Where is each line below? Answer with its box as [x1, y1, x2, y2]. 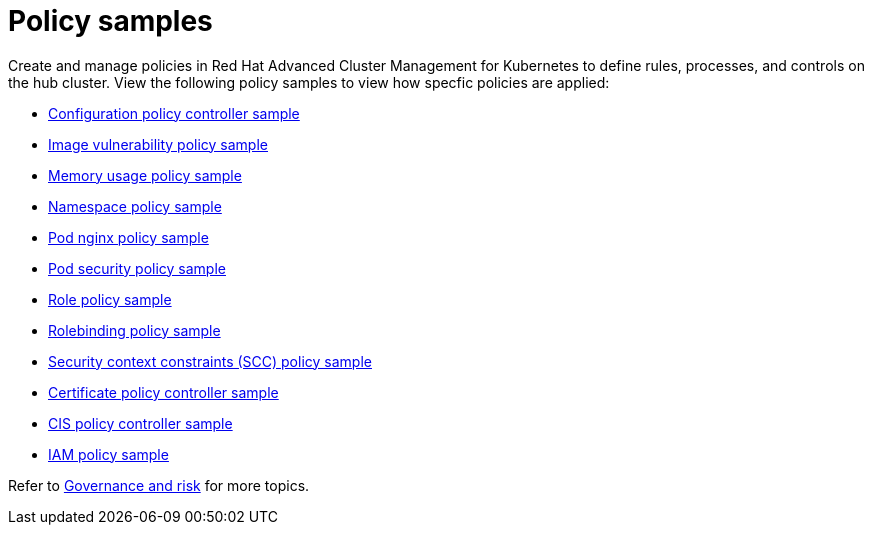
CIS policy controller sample [48, 414, 233, 432]
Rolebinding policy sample [48, 321, 221, 339]
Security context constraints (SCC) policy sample [48, 352, 372, 370]
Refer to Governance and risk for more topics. [8, 476, 310, 494]
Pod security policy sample [48, 259, 226, 277]
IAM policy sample [48, 445, 169, 463]
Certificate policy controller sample [48, 383, 279, 401]
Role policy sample [48, 290, 172, 308]
